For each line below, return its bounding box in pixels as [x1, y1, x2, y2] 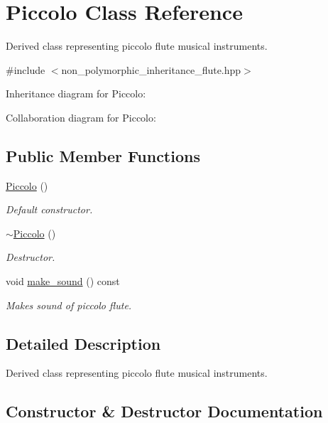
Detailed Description [6, 332, 161, 354]
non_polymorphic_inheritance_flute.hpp [61, 62, 241, 77]
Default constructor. [6, 202, 93, 217]
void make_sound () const [6, 274, 120, 289]
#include [6, 62, 45, 77]
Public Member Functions [6, 144, 200, 166]
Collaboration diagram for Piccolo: [6, 109, 156, 124]
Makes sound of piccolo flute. [6, 297, 132, 312]
